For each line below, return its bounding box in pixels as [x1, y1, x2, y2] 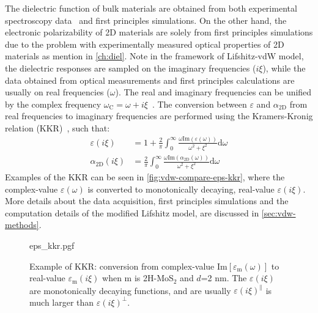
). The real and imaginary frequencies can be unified [115, 86, 312, 98]
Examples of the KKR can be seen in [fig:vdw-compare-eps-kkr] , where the [5, 170, 285, 183]
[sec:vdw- [261, 206, 296, 219]
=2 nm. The [201, 271, 247, 284]
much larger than [29, 295, 94, 308]
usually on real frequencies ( [5, 86, 110, 98]
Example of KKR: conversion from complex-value [29, 259, 215, 272]
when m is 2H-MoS [102, 271, 174, 284]
